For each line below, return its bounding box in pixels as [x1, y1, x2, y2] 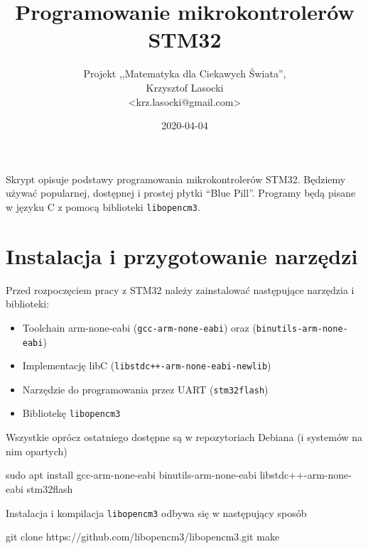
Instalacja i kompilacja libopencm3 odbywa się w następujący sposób [6, 505, 307, 520]
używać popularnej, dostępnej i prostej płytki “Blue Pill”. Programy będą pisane [6, 185, 356, 200]
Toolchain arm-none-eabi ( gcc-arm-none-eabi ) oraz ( [22, 320, 256, 335]
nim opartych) [6, 443, 67, 458]
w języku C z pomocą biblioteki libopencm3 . [6, 199, 200, 214]
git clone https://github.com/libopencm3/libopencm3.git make [6, 529, 280, 544]
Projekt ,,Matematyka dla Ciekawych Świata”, [83, 66, 286, 81]
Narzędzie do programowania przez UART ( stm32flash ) [22, 381, 269, 396]
